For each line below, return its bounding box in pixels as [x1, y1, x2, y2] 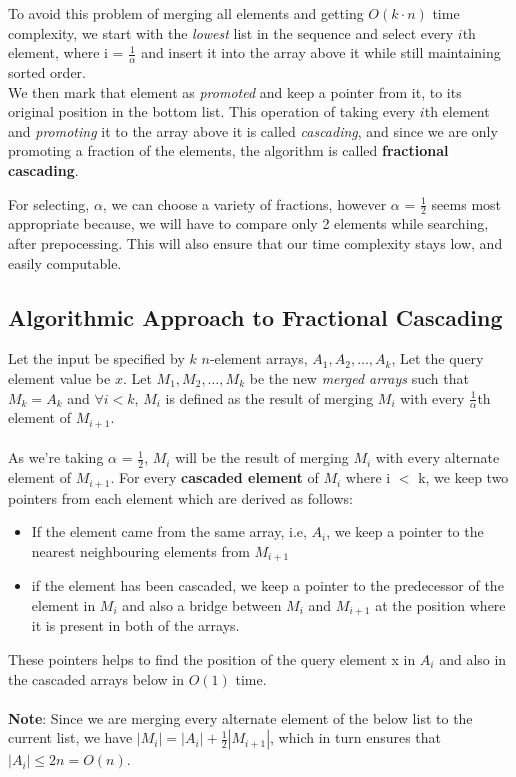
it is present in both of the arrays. [31, 615, 240, 636]
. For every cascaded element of [110, 467, 319, 488]
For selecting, [8, 193, 90, 214]
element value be [8, 367, 111, 388]
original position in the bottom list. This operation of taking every [8, 101, 416, 122]
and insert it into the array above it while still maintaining [141, 42, 501, 63]
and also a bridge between [122, 594, 282, 615]
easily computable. [8, 252, 122, 273]
